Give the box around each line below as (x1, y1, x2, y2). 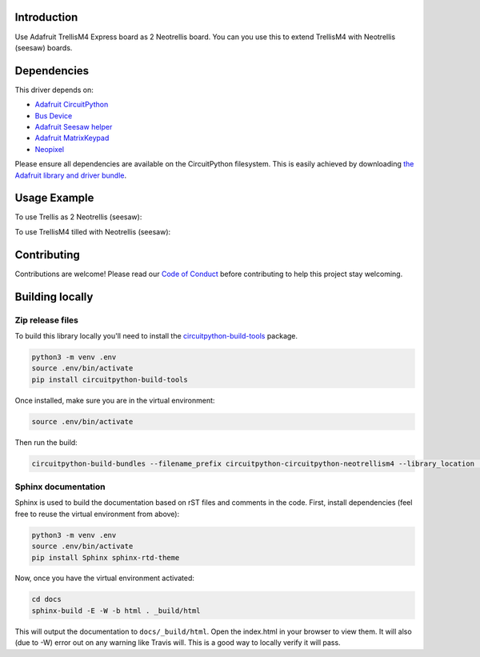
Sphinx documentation (14, 481, 106, 492)
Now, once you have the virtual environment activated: (14, 573, 195, 583)
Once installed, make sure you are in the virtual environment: (14, 395, 215, 405)
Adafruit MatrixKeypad (34, 133, 110, 143)
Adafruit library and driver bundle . (14, 170, 127, 180)
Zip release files (14, 314, 79, 326)
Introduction (14, 10, 78, 24)
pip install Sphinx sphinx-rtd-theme (31, 553, 180, 562)
